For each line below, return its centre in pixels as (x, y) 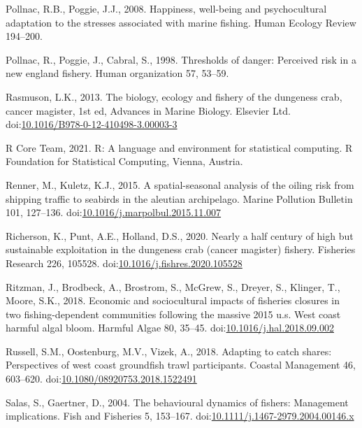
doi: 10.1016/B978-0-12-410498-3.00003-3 (92, 124)
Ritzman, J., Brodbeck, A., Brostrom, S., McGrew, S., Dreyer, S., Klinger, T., (173, 286)
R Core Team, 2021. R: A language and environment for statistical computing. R (179, 147)
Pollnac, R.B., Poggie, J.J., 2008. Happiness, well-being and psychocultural (166, 8)
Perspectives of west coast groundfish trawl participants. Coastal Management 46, (181, 365)
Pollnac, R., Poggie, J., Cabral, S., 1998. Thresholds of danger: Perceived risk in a (181, 59)
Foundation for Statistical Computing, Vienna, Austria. (124, 161)
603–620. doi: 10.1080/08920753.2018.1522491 (101, 379)
